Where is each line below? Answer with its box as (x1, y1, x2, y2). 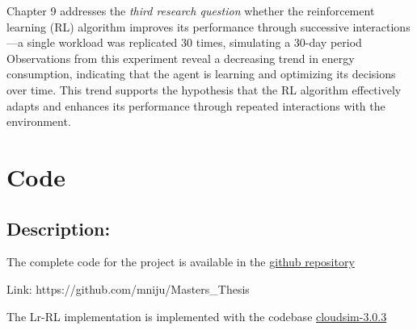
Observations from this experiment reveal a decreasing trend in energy (6, 49, 355, 66)
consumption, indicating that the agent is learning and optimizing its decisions (6, 65, 396, 82)
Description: (6, 215, 111, 240)
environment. (6, 113, 71, 130)
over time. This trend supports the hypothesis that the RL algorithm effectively (6, 81, 402, 98)
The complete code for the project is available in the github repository (6, 253, 355, 270)
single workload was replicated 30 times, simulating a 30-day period (27, 34, 362, 51)
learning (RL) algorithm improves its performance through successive (6, 18, 349, 35)
